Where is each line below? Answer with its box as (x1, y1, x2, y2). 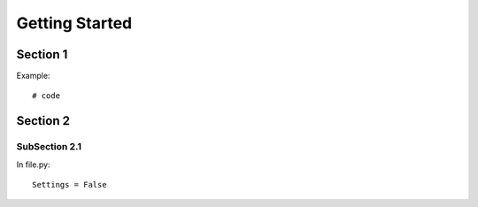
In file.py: (16, 159, 50, 170)
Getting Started (16, 13, 133, 33)
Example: (16, 71, 50, 81)
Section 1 (16, 47, 68, 62)
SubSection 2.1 (16, 141, 82, 153)
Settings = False (32, 180, 107, 189)
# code (32, 91, 61, 101)
